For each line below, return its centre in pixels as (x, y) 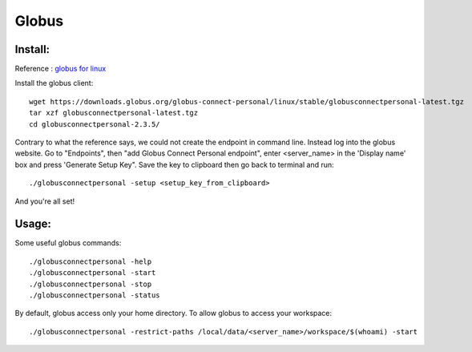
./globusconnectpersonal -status (95, 295)
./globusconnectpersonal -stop (91, 284)
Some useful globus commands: (68, 243)
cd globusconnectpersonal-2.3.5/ (95, 124)
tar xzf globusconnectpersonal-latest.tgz (114, 113)
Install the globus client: (54, 83)
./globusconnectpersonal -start (93, 273)
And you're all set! (45, 201)
